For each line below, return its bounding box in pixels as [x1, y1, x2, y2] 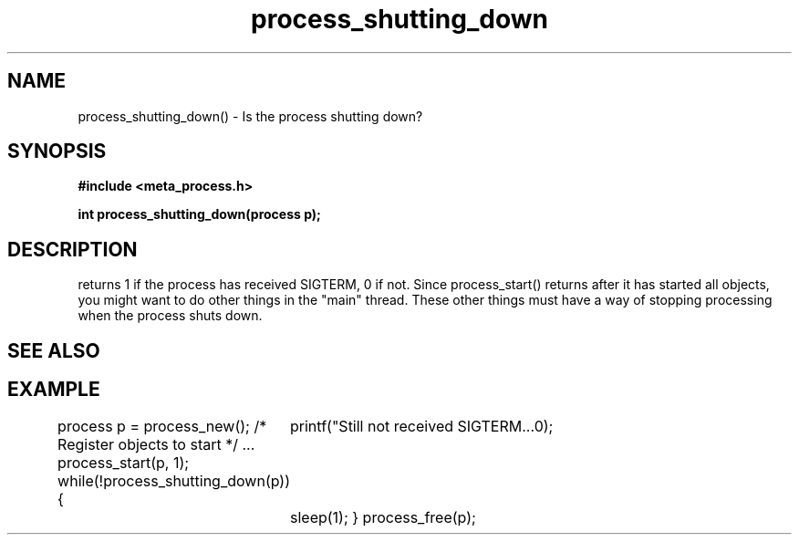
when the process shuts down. [78, 307, 263, 324]
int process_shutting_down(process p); [78, 206, 321, 223]
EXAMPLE [7, 378, 100, 401]
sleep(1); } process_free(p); [290, 507, 476, 526]
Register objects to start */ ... [57, 434, 255, 453]
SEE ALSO [7, 339, 100, 362]
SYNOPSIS [7, 140, 107, 163]
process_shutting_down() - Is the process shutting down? [78, 108, 423, 124]
